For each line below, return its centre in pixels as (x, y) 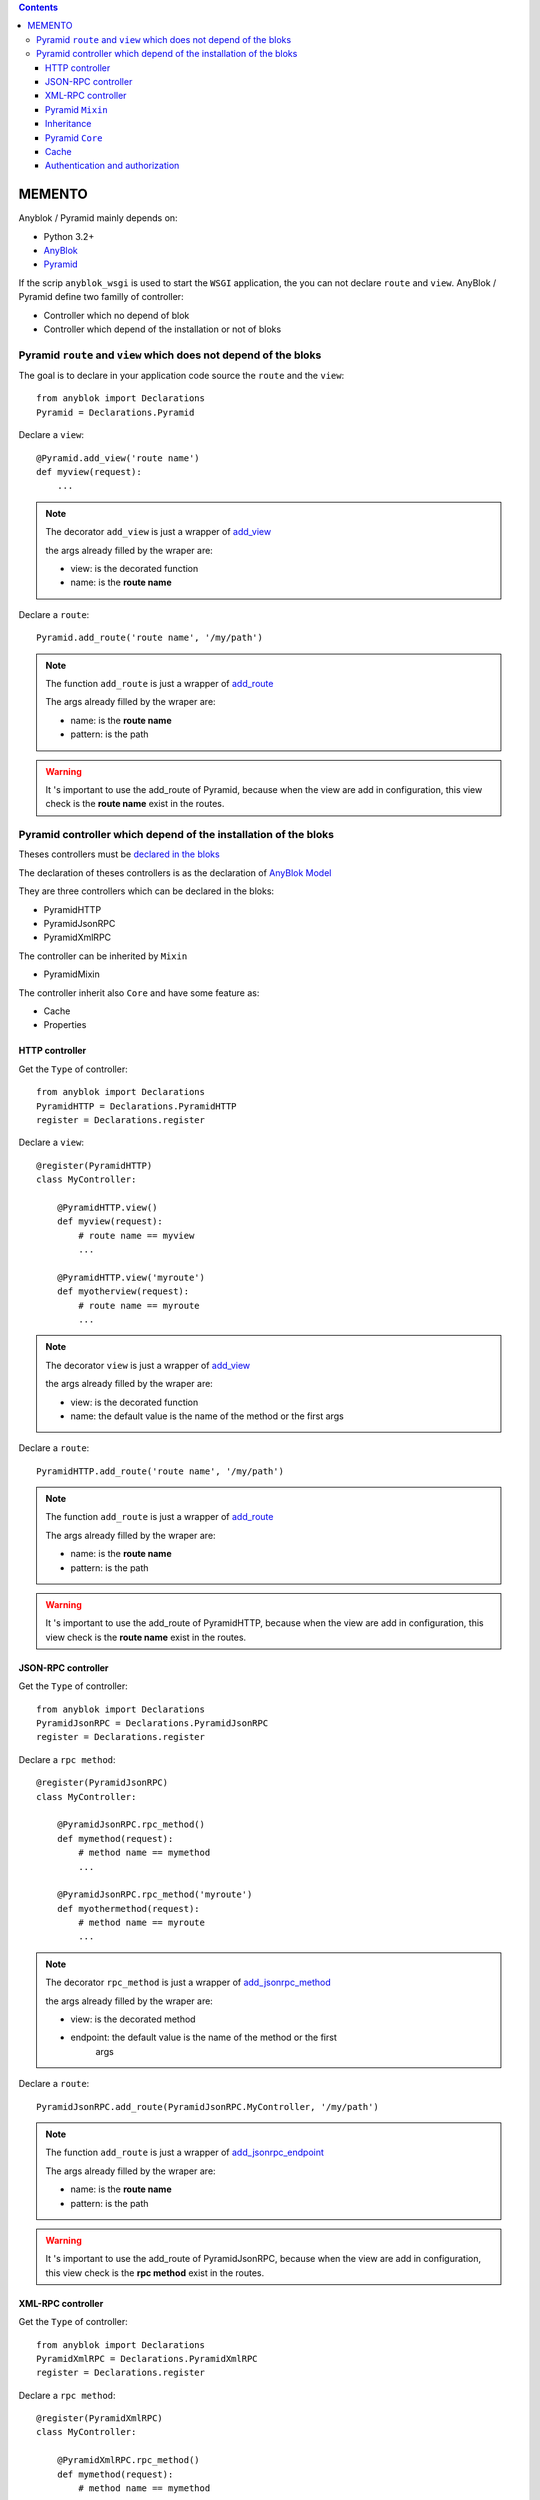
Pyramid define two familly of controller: (101, 297)
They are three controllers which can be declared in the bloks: (146, 891)
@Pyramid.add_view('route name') (118, 458)
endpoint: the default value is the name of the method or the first (203, 2037)
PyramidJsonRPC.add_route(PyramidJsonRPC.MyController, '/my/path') (207, 2106)
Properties (65, 1025)
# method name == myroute (141, 1923)
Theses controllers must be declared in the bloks (119, 854)
